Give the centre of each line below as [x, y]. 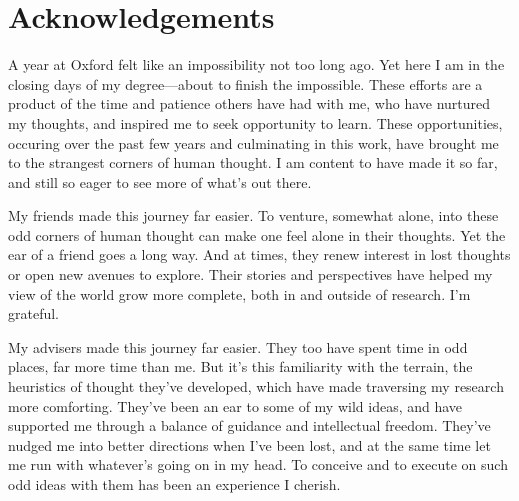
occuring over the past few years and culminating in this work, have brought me [253, 142]
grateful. [34, 313]
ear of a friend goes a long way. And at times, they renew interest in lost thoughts [259, 254]
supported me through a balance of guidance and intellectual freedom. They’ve [249, 425]
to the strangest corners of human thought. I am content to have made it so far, [253, 162]
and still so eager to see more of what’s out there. [160, 181]
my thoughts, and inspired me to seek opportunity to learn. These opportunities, [255, 122]
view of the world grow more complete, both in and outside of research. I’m [239, 293]
